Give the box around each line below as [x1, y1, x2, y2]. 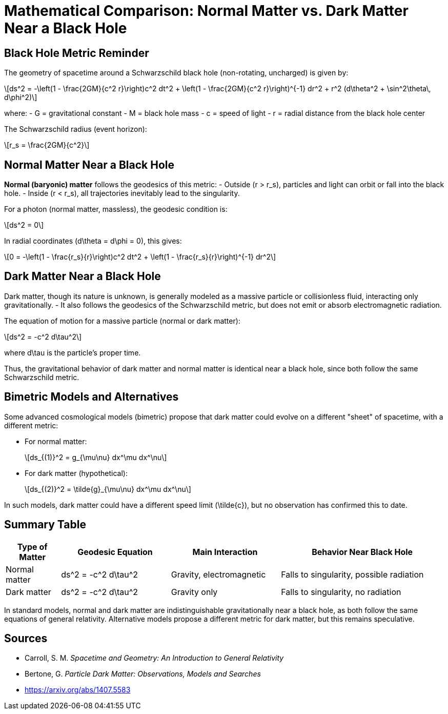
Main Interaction [192, 546, 258, 557]
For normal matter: [25, 437, 87, 446]
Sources [4, 631, 48, 645]
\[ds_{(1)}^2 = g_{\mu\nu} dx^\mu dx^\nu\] [25, 452, 167, 462]
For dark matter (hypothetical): [25, 468, 128, 478]
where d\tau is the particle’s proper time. [4, 348, 141, 357]
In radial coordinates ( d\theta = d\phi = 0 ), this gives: [4, 236, 182, 246]
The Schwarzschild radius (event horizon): [4, 125, 147, 134]
